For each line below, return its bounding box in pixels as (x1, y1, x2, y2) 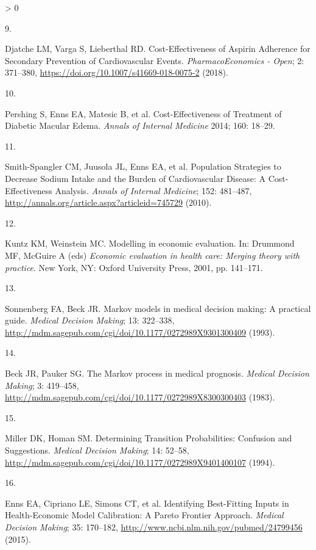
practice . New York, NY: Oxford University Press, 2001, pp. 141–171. (5, 261, 263, 273)
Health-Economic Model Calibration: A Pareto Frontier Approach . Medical (5, 508, 284, 521)
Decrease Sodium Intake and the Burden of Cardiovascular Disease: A (5, 172, 266, 184)
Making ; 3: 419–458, (5, 378, 79, 391)
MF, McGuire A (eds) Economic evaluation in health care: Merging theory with (5, 248, 300, 261)
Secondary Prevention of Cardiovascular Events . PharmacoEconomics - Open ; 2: (5, 54, 304, 67)
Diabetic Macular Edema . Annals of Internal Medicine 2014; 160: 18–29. (5, 119, 275, 132)
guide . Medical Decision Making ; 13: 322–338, (5, 314, 175, 327)
